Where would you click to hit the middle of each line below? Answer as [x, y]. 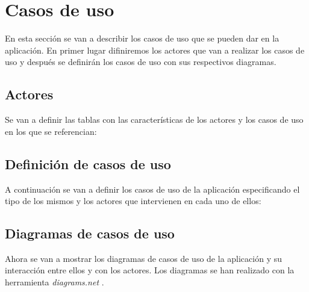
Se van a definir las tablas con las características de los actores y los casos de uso [154, 120]
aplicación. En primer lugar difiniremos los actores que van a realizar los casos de [155, 50]
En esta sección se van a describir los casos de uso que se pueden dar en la [142, 38]
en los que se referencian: [51, 131]
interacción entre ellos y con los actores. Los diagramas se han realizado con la [150, 270]
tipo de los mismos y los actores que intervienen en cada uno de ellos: [133, 201]
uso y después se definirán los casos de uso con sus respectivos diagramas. [141, 62]
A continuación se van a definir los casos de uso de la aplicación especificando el [152, 189]
